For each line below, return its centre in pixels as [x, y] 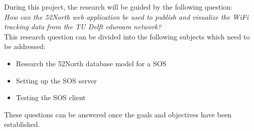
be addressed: [25, 46]
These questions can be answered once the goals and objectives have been [118, 114]
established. [22, 124]
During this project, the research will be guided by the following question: [118, 7]
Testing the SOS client [51, 97]
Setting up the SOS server [56, 80]
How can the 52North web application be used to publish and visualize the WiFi [126, 16]
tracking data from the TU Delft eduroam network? [83, 27]
